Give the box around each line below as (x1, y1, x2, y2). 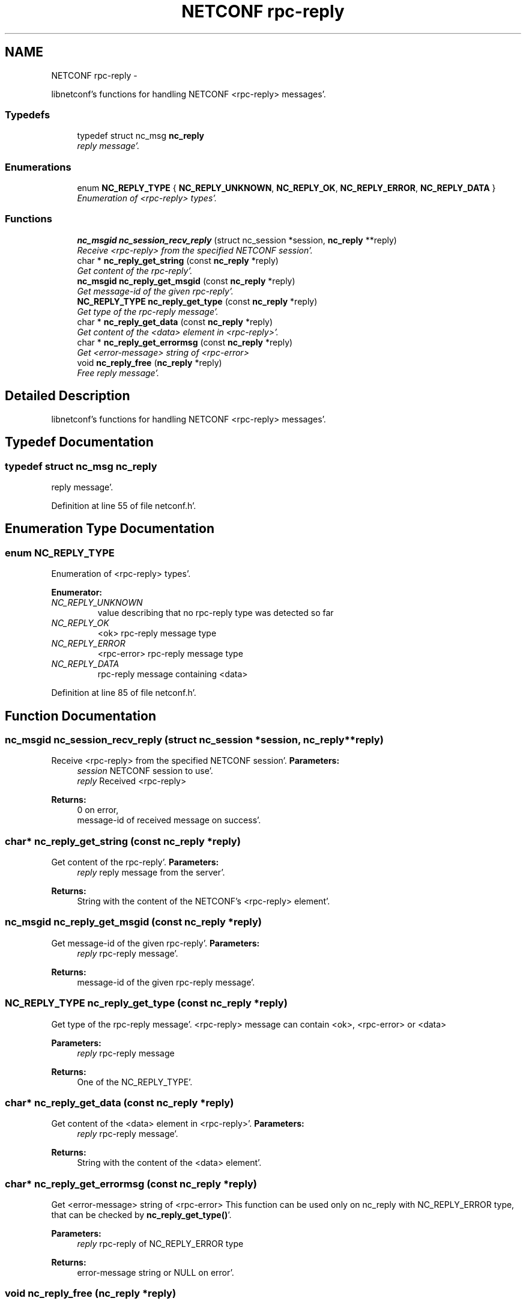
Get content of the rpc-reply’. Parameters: (51, 857, 219, 868)
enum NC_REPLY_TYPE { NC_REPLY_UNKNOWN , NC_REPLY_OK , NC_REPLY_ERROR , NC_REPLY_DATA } (77, 183, 496, 193)
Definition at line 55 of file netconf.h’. (51, 500, 196, 511)
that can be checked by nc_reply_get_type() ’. (51, 1210, 232, 1220)
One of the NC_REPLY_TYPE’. (77, 1076, 193, 1087)
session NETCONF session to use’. (77, 766, 213, 776)
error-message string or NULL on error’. (77, 1267, 234, 1278)
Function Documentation (5, 708, 156, 724)
